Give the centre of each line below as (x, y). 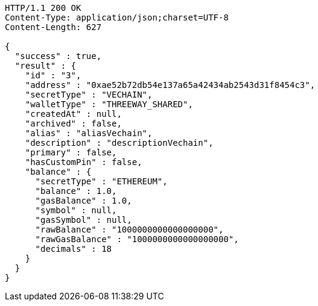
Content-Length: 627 (53, 27)
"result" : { (46, 66)
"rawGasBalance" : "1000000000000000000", (137, 239)
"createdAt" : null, (73, 114)
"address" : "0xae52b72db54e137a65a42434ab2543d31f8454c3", (170, 85)
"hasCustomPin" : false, (84, 162)
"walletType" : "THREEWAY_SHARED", (109, 104)
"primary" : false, (71, 152)
